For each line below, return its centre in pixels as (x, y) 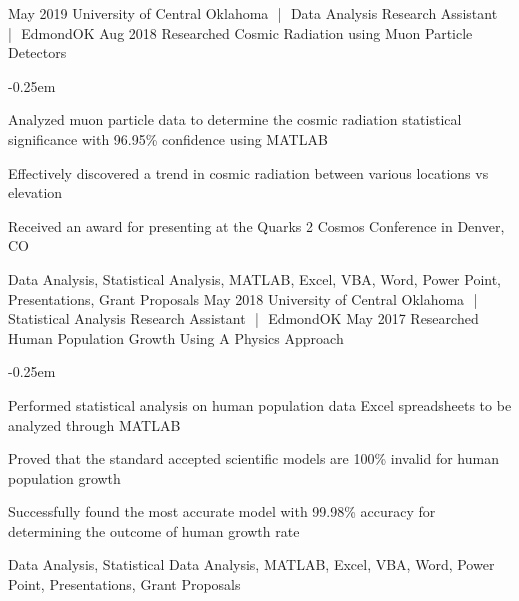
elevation (35, 192)
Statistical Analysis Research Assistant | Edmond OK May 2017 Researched (243, 318)
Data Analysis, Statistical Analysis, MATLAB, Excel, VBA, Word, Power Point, (255, 278)
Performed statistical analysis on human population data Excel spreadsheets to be (260, 404)
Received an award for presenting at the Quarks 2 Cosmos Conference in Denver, (256, 225)
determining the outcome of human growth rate (154, 530)
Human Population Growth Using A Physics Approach (176, 337)
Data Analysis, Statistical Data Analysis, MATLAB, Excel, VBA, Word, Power (251, 564)
